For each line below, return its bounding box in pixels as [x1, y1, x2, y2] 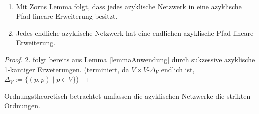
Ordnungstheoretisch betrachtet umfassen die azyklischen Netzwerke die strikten [4, 90, 251, 101]
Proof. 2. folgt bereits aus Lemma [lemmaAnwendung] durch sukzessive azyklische [4, 54, 255, 64]
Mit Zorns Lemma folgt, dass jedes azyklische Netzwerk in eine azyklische [16, 1, 242, 11]
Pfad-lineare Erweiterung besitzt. [16, 11, 118, 21]
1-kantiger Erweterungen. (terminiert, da [4, 64, 129, 74]
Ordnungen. [4, 100, 41, 111]
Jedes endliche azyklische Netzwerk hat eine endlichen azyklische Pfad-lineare [16, 27, 254, 38]
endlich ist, [161, 64, 195, 74]
